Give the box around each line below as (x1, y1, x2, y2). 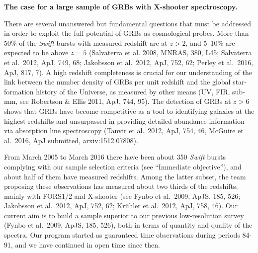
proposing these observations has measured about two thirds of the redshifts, (4, 181, 238, 191)
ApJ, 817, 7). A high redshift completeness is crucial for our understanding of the (4, 67, 252, 77)
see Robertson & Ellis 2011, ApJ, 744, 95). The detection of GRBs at (19, 96, 231, 106)
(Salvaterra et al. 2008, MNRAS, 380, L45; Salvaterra (88, 47, 252, 58)
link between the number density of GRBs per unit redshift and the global (4, 77, 231, 87)
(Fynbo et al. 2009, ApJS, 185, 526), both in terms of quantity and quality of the (4, 220, 253, 230)
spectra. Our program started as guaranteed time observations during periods (4, 230, 240, 240)
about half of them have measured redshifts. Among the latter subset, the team (4, 171, 246, 181)
